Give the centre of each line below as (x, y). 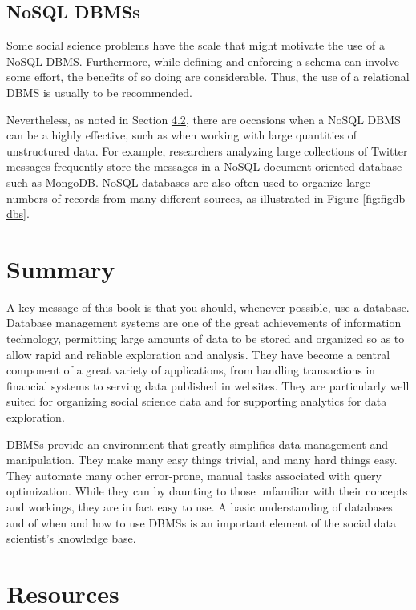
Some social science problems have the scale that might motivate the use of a (196, 45)
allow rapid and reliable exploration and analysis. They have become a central (198, 354)
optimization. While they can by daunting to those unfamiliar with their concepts (207, 491)
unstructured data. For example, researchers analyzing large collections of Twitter (207, 150)
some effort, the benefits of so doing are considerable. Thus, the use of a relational (208, 77)
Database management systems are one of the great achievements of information (204, 323)
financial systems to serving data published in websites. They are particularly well (208, 385)
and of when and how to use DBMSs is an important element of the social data (202, 522)
